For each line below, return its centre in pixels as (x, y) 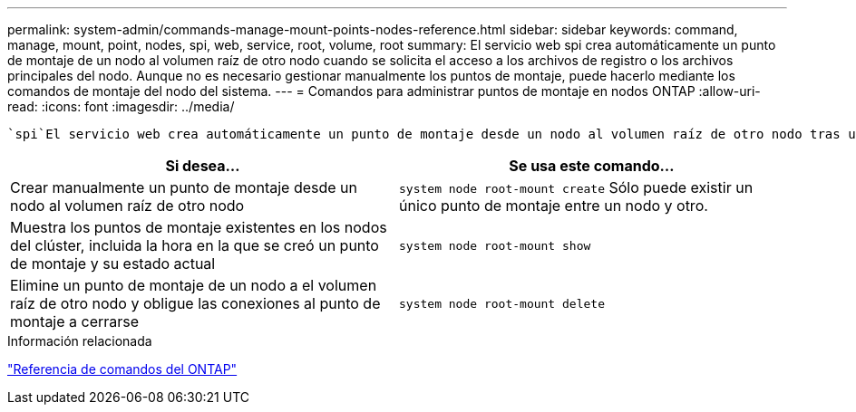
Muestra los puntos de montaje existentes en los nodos (199, 227)
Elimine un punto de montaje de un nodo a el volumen (194, 285)
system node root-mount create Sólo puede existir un (576, 187)
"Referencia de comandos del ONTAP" (122, 369)
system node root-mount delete (502, 303)
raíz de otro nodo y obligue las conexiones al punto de (195, 303)
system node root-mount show (495, 245)
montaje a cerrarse (75, 321)
